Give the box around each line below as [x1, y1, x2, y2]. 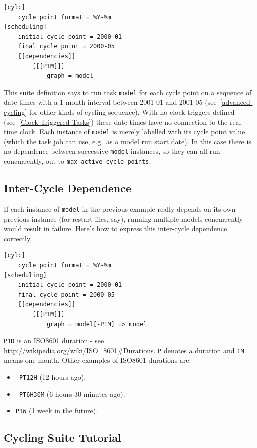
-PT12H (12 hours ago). [15, 372, 86, 382]
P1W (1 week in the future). [15, 405, 98, 416]
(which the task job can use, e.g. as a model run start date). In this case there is [4, 136, 251, 146]
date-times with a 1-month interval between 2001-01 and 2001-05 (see [4, 97, 217, 107]
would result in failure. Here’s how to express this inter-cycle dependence [4, 223, 227, 234]
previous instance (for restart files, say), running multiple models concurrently [4, 213, 243, 224]
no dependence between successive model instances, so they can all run [4, 146, 220, 156]
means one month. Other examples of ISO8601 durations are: [4, 355, 191, 365]
